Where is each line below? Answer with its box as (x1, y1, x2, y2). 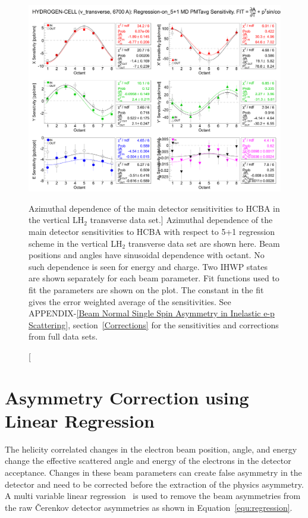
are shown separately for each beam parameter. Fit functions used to (29, 272, 279, 284)
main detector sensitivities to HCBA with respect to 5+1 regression (29, 225, 275, 238)
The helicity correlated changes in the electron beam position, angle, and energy (5, 442, 297, 455)
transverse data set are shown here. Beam (128, 237, 280, 249)
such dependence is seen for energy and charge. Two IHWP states (29, 260, 268, 272)
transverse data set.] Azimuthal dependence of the (90, 214, 273, 226)
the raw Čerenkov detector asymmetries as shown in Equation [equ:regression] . (5, 501, 293, 513)
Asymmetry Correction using (5, 385, 249, 409)
